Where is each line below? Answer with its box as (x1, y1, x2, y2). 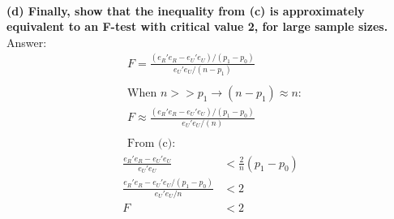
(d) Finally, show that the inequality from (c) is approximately (6, 2, 365, 19)
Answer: (6, 33, 47, 50)
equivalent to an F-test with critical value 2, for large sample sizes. (6, 18, 388, 35)
